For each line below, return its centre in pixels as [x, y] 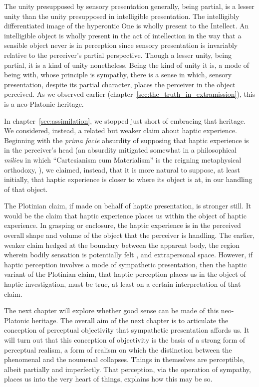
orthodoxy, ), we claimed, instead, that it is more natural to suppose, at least [122, 169]
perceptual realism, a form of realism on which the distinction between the [118, 349]
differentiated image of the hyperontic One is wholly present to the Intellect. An [127, 26]
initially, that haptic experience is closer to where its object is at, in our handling [128, 179]
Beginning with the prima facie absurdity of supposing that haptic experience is [127, 140]
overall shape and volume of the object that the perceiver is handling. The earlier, [129, 235]
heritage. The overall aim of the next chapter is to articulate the [130, 320]
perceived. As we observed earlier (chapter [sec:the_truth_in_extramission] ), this [130, 94]
